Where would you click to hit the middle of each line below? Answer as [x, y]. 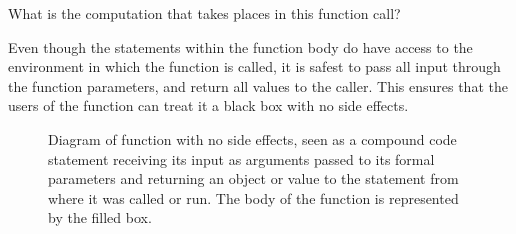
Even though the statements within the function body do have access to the [240, 46]
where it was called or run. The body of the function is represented [253, 197]
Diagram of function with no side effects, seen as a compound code [252, 138]
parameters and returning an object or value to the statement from [253, 178]
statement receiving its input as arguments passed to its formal [241, 158]
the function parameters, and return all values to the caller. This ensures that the [258, 85]
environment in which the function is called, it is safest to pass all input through [254, 66]
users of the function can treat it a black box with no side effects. [208, 105]
